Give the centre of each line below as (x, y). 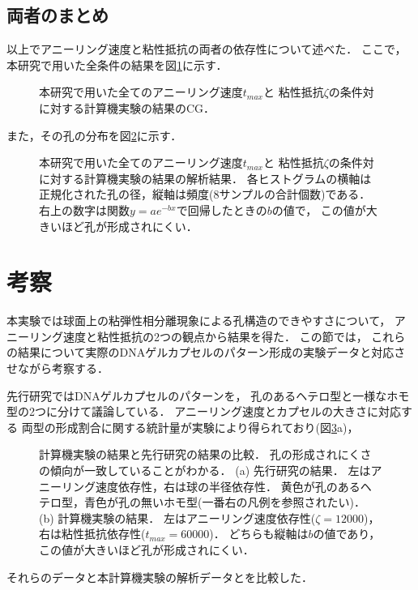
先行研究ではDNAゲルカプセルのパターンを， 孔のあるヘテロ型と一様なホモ (208, 395)
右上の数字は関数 (84, 209)
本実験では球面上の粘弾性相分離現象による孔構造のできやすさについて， (199, 321)
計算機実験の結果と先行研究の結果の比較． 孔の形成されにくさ (205, 454)
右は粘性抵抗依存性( (92, 534)
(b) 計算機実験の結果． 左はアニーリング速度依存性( (177, 517)
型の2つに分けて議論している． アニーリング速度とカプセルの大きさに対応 (204, 411)
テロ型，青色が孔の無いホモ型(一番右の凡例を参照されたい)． (202, 502)
